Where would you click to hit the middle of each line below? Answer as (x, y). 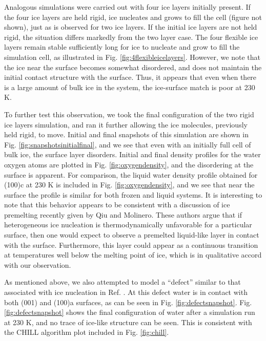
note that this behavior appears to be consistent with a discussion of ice (117, 205)
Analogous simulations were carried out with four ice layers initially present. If (127, 7)
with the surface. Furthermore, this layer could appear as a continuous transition (131, 244)
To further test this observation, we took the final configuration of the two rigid (129, 114)
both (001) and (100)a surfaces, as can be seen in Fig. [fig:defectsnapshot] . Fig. (128, 302)
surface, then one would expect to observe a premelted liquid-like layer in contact (132, 235)
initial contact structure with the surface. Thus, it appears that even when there (130, 77)
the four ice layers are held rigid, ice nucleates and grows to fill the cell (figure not (133, 17)
